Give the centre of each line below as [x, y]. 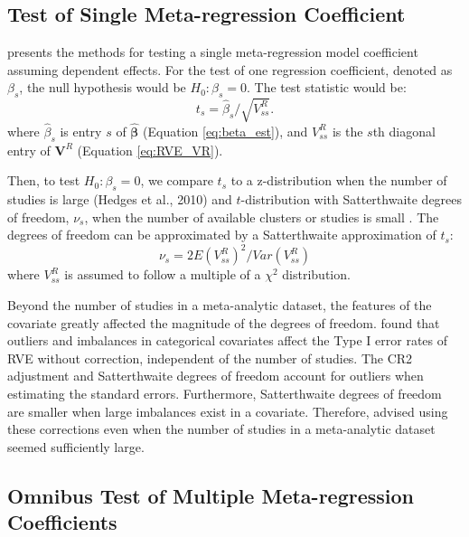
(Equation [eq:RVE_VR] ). [150, 150]
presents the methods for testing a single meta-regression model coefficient [213, 52]
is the [347, 131]
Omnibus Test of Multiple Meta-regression [211, 495]
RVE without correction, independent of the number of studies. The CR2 [210, 358]
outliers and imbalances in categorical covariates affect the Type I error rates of [228, 340]
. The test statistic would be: [327, 87]
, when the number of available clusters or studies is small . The [262, 217]
